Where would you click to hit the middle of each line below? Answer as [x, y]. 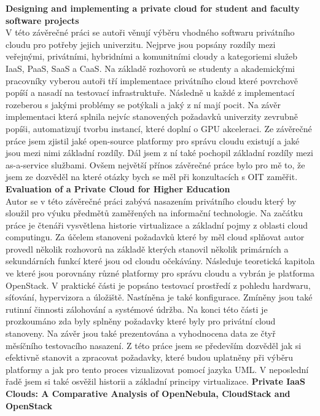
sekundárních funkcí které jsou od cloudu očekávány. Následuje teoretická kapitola [160, 261]
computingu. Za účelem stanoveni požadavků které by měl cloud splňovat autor [155, 237]
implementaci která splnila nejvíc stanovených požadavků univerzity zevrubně [152, 116]
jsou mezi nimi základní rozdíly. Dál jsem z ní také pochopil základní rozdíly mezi [159, 153]
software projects [42, 20]
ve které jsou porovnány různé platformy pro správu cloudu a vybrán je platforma [160, 273]
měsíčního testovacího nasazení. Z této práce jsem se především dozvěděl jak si [154, 345]
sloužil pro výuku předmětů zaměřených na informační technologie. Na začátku [154, 213]
